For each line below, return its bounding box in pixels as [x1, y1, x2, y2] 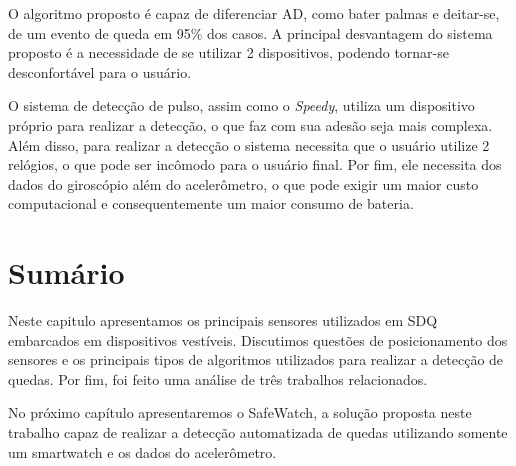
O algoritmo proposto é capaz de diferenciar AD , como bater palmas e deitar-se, [8, 3, 500, 23]
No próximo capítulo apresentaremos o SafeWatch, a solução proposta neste [8, 402, 472, 423]
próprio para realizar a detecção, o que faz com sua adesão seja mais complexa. [8, 114, 493, 135]
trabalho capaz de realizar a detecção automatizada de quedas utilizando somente [8, 422, 508, 443]
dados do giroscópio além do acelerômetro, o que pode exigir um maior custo [8, 173, 479, 194]
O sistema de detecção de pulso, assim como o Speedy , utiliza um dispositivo [8, 95, 475, 116]
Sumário [8, 252, 125, 293]
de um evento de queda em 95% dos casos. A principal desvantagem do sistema [8, 22, 493, 43]
